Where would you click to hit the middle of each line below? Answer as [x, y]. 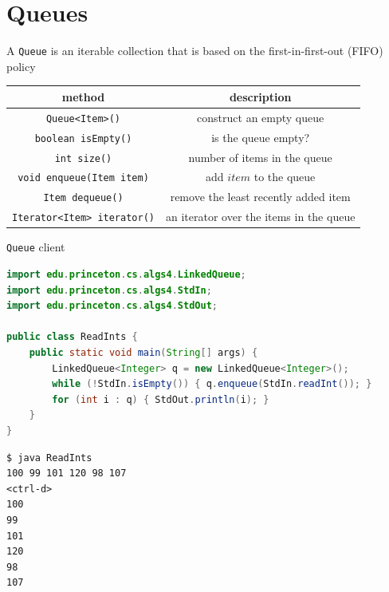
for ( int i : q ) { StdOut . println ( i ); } [161, 399]
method [83, 96]
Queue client [36, 247]
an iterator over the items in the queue [260, 217]
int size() [83, 158]
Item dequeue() [83, 198]
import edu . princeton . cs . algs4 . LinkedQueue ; [126, 275]
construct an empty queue [261, 117]
